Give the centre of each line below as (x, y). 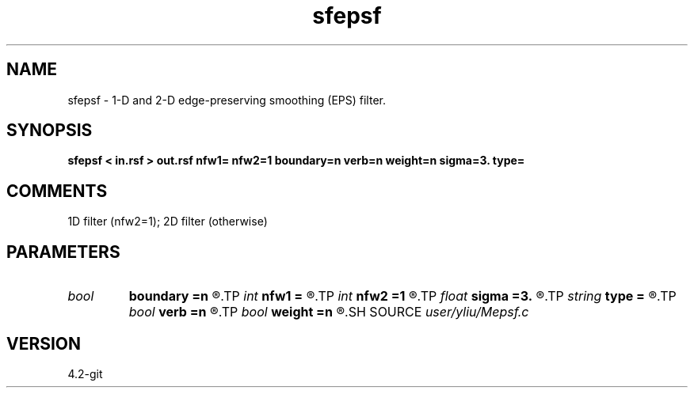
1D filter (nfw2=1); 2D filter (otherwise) (168, 222)
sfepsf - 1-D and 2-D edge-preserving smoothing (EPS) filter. (227, 100)
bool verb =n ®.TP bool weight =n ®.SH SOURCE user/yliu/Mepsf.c (329, 312)
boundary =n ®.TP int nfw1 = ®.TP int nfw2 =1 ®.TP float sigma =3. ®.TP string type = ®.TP (402, 296)
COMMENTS (57, 191)
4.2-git (85, 373)
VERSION (44, 343)
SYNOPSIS (50, 131)
